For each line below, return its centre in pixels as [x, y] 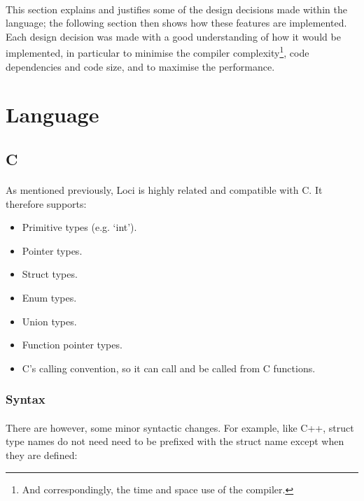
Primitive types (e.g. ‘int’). [79, 227]
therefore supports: [46, 203]
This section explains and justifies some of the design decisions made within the [176, 9]
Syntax [26, 399]
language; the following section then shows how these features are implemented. [176, 23]
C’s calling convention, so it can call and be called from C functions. [169, 368]
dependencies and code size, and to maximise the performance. [140, 66]
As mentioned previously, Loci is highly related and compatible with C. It [164, 189]
